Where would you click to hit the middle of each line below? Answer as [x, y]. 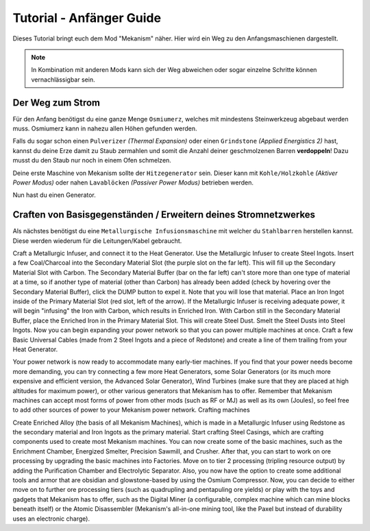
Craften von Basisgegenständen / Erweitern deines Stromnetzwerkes [164, 215]
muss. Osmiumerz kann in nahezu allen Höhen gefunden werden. [105, 129]
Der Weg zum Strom [57, 103]
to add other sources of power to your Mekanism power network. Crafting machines [131, 410]
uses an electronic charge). [51, 519]
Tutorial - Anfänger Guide [87, 18]
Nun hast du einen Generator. [54, 195]
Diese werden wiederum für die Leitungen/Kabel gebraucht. [97, 241]
